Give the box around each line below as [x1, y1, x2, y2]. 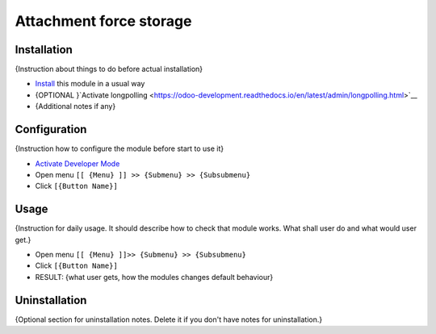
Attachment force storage [15, 12, 192, 30]
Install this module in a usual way [35, 79, 145, 89]
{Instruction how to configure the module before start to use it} [15, 144, 224, 153]
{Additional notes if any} [35, 102, 116, 111]
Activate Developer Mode [35, 158, 120, 169]
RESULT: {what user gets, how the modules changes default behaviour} [35, 272, 274, 282]
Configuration [15, 123, 87, 136]
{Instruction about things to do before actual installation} [15, 65, 203, 74]
